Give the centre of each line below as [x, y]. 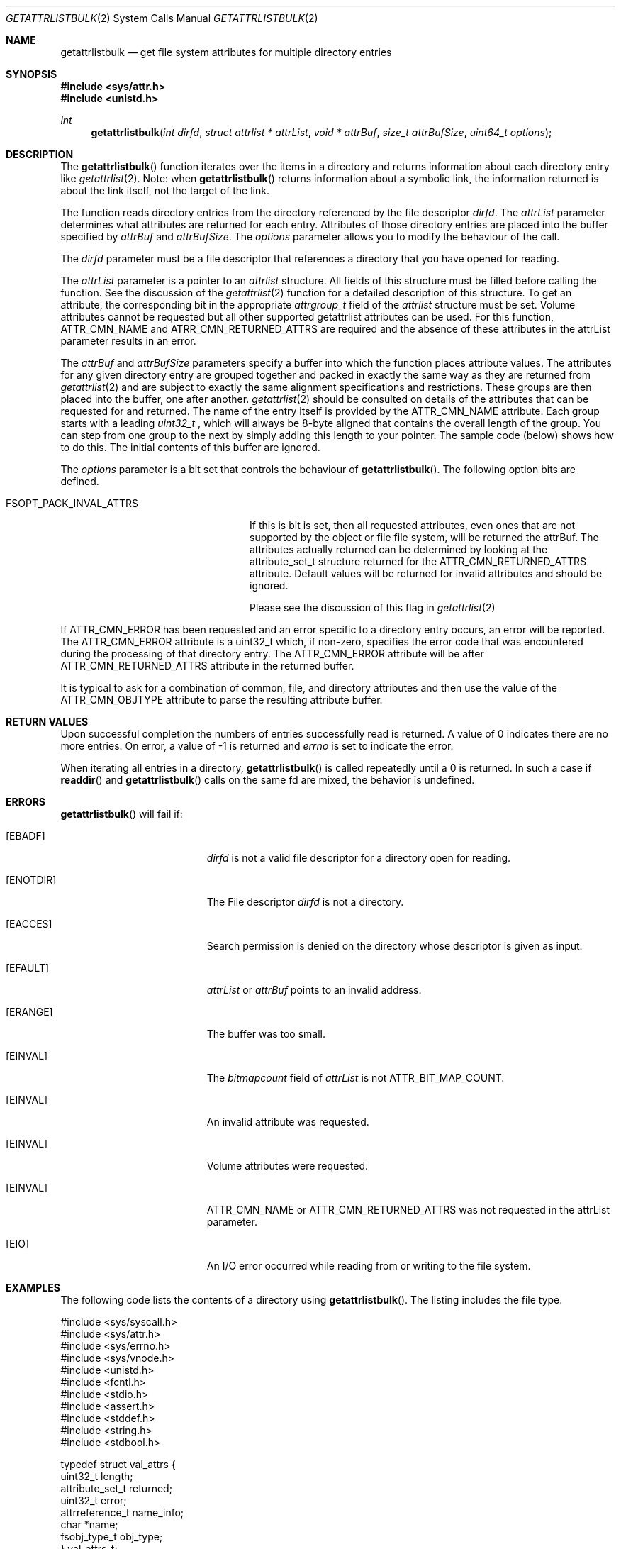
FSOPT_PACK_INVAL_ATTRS [72, 503]
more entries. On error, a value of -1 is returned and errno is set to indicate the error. [257, 746]
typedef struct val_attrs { [118, 1464]
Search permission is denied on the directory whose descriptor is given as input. [395, 946]
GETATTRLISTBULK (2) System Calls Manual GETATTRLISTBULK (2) [162, 18]
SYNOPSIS [32, 74]
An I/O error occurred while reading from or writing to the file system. [369, 1266]
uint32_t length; [97, 1476]
